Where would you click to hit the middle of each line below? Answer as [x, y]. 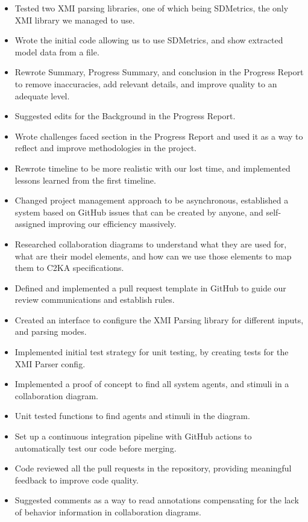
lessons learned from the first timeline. [85, 180]
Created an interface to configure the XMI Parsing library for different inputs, [159, 319]
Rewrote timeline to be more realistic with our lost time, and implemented [152, 168]
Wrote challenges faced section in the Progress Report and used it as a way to [159, 136]
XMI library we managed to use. [75, 20]
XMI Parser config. [50, 363]
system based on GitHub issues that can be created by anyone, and [139, 212]
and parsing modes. [51, 331]
